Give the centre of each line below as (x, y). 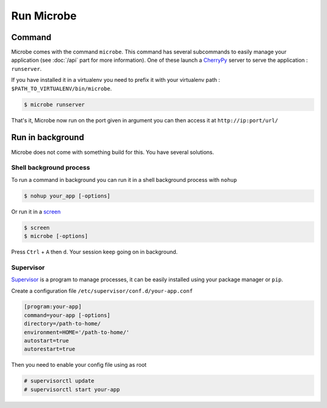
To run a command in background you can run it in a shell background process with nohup (124, 179)
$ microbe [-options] (56, 236)
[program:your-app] (53, 307)
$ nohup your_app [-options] (67, 196)
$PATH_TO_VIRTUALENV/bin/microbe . (61, 89)
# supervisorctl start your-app (72, 389)
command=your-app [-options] (67, 315)
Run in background (48, 137)
